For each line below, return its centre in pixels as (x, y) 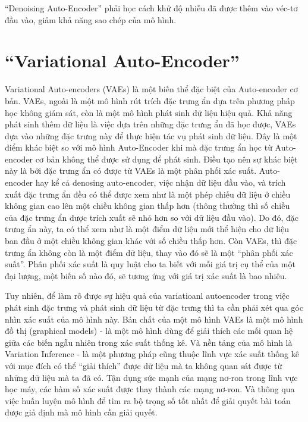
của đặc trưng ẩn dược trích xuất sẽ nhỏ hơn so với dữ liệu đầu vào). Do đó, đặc (152, 217)
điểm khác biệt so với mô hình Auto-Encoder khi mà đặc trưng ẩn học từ (139, 147)
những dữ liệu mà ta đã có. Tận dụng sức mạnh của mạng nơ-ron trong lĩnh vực (151, 377)
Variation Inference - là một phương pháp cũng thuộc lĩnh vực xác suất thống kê (152, 354)
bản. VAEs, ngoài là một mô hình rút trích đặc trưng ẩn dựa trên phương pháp (150, 100)
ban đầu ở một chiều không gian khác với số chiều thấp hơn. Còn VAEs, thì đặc (151, 241)
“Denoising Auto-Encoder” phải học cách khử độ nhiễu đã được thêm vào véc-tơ (151, 8)
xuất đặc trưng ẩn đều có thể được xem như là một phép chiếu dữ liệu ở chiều (148, 194)
